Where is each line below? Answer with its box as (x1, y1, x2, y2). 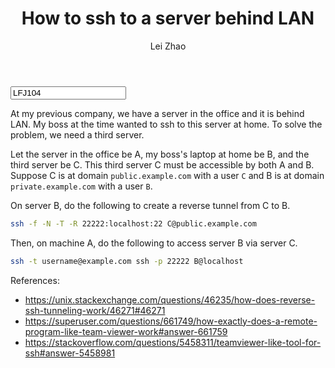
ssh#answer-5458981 (24, 347, 116, 359)
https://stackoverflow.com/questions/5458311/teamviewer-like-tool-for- (24, 336, 322, 348)
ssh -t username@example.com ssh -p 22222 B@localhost (10, 256, 244, 266)
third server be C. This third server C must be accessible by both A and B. (10, 158, 315, 171)
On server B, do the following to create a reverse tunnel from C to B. (10, 199, 291, 211)
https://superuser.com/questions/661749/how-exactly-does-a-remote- (24, 315, 318, 327)
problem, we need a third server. (10, 128, 145, 141)
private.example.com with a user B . (10, 180, 153, 192)
